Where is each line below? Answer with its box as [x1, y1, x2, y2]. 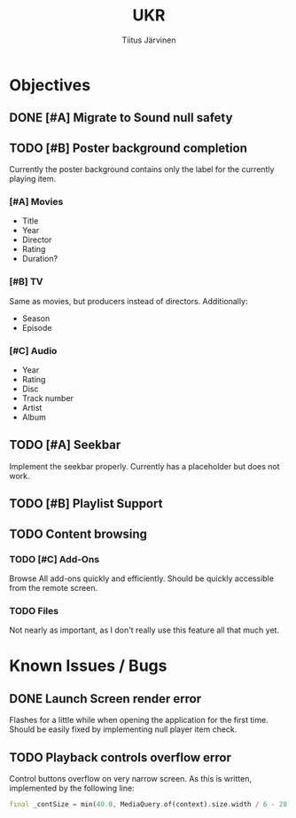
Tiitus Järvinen [121, 35, 176, 45]
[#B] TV [9, 276, 43, 288]
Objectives [9, 75, 91, 95]
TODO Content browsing [9, 526, 148, 541]
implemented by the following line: [9, 783, 135, 794]
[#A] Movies [9, 196, 64, 208]
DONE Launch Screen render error [9, 691, 202, 706]
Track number [21, 393, 74, 404]
